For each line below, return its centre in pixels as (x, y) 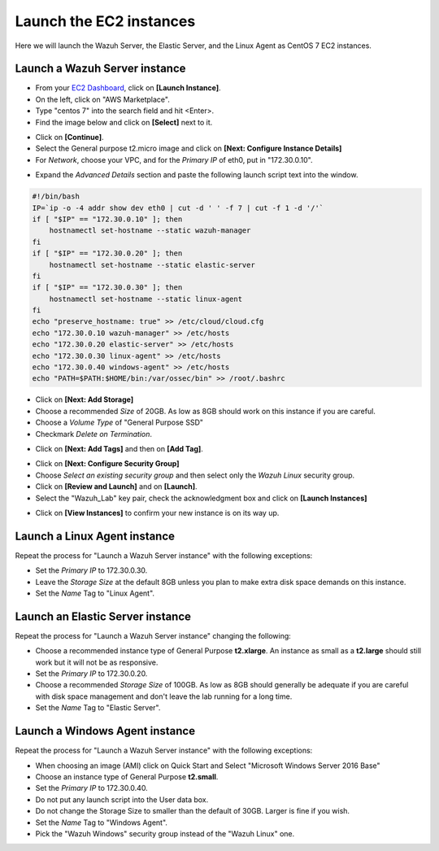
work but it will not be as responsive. (97, 662)
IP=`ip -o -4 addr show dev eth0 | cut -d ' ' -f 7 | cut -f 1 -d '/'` (178, 208)
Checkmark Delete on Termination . (94, 434)
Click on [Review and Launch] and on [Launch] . (117, 487)
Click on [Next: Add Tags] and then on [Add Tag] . (119, 448)
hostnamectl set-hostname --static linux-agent (146, 299)
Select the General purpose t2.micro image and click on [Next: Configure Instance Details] (189, 148)
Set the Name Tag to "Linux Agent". (95, 593)
